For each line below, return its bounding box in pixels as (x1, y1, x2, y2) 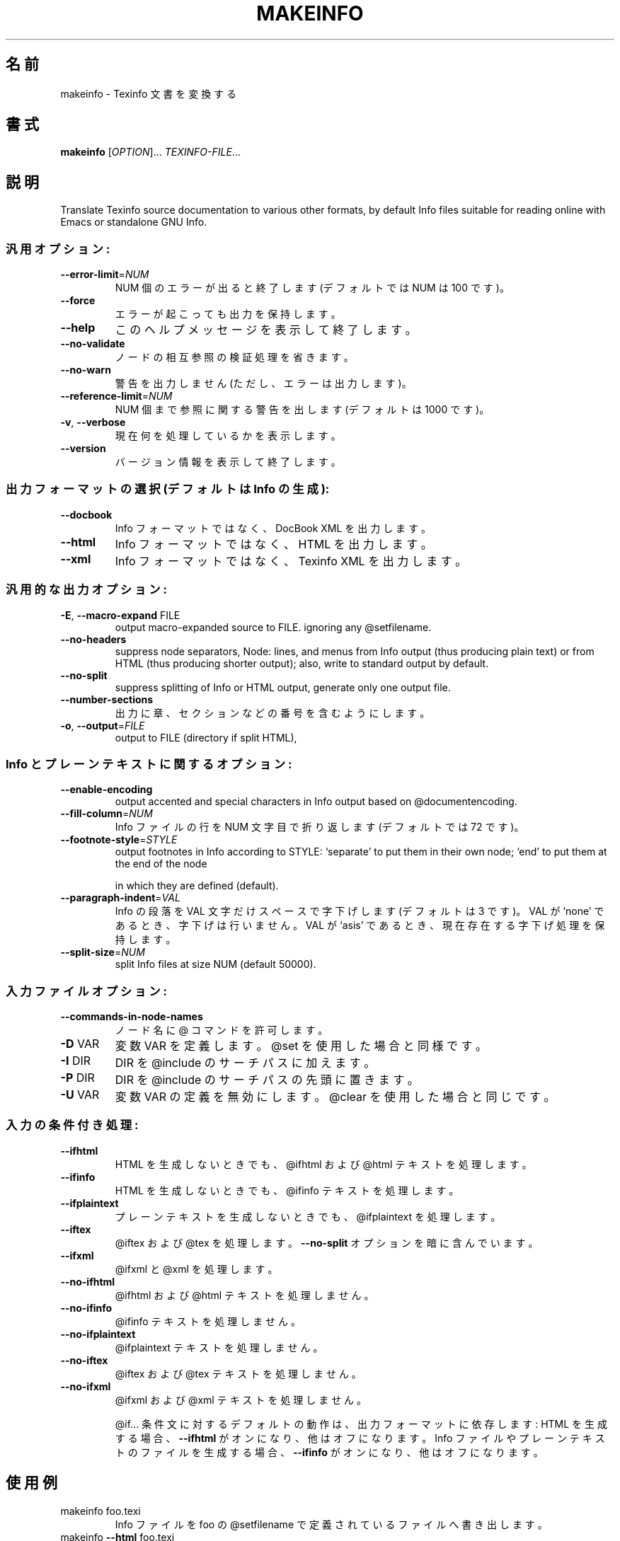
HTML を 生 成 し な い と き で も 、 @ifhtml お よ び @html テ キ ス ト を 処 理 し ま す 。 (115, 1158, 532, 1170)
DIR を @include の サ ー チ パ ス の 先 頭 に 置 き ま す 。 (115, 1073, 419, 1087)
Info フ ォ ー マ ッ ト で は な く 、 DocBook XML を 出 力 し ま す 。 (115, 521, 431, 534)
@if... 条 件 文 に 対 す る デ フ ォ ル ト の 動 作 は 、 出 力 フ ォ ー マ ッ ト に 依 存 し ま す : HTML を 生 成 (115, 1417, 607, 1430)
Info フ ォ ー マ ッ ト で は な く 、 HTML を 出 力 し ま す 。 (115, 536, 432, 551)
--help (60, 321, 96, 335)
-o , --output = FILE (60, 719, 145, 732)
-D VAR (60, 1037, 100, 1051)
